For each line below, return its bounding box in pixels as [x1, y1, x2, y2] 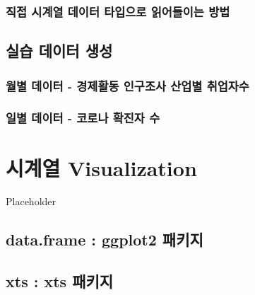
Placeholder [6, 194, 57, 209]
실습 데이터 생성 [6, 40, 113, 62]
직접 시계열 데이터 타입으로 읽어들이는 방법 [6, 2, 230, 20]
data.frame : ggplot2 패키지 [6, 229, 203, 250]
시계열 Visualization [6, 153, 197, 182]
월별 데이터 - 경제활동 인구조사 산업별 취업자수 [6, 76, 249, 94]
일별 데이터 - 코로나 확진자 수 [6, 109, 160, 127]
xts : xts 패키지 [6, 270, 114, 292]
